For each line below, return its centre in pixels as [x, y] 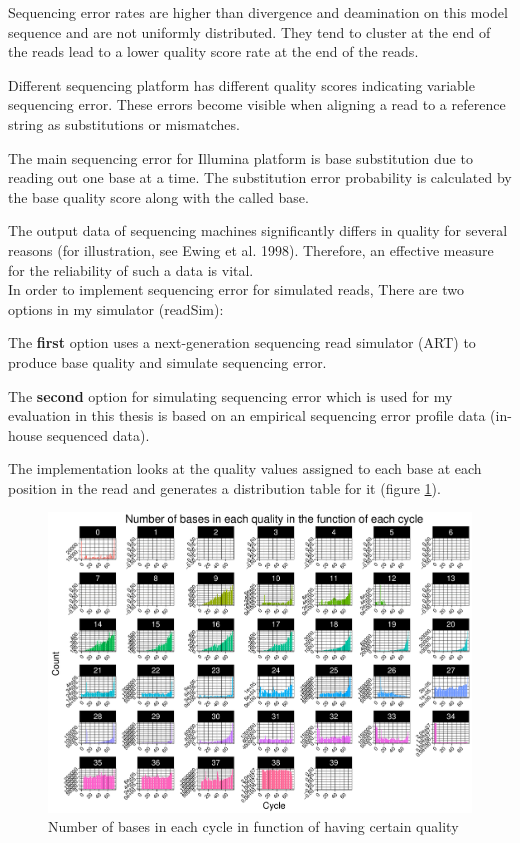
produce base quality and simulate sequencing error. [167, 361]
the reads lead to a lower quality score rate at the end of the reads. [213, 51]
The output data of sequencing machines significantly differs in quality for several [258, 230]
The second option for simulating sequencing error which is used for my [230, 395]
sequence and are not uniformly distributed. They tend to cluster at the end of [249, 31]
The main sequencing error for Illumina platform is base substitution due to [240, 157]
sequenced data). [98, 434]
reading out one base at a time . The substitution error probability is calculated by [260, 177]
